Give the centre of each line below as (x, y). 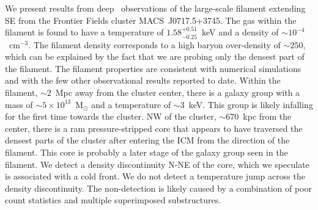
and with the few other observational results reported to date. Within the (143, 80)
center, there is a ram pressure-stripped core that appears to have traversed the (154, 128)
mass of (19, 104)
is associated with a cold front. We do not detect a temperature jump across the (155, 176)
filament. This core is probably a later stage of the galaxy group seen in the (146, 152)
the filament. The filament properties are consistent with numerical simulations (153, 68)
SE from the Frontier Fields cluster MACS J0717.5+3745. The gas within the (151, 20)
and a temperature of (131, 104)
